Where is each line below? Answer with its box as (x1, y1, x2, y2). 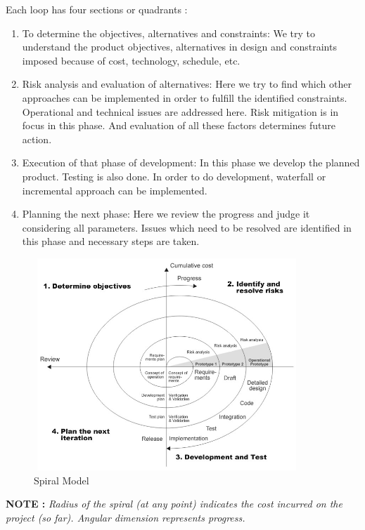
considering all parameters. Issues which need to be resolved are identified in (22, 220, 352, 234)
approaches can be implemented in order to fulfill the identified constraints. (22, 90, 347, 105)
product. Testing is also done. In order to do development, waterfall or (22, 168, 326, 183)
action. (22, 131, 52, 146)
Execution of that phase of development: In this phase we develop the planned (22, 155, 360, 170)
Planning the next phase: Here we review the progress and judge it (22, 206, 310, 221)
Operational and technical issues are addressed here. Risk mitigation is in (22, 104, 339, 119)
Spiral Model (34, 472, 89, 487)
